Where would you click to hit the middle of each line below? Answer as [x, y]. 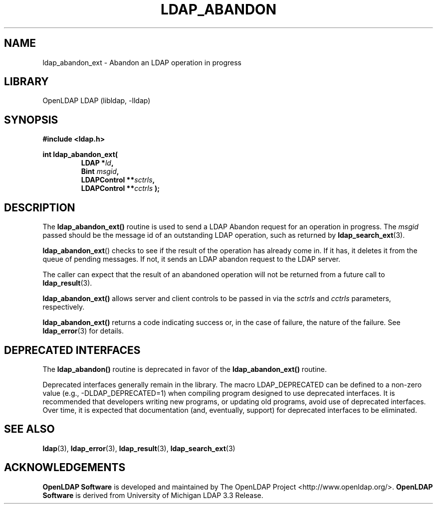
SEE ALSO [29, 429]
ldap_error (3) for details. [83, 331]
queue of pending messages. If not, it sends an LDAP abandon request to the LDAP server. [192, 259]
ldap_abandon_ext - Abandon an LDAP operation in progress [142, 62]
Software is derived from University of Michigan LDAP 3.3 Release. [153, 495]
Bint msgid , [100, 171]
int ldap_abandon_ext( [80, 155]
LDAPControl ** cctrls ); [120, 188]
